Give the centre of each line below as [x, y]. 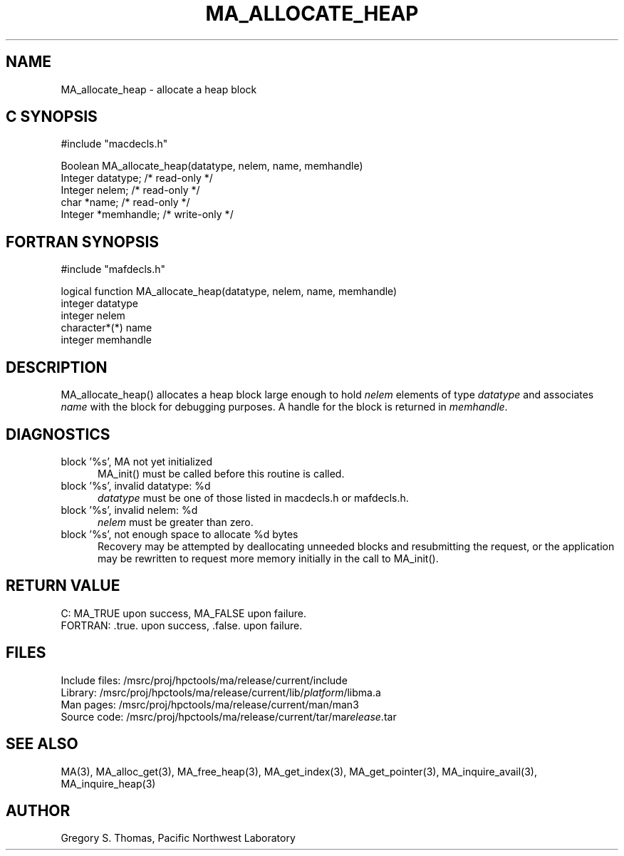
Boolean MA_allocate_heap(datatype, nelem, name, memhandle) [212, 166]
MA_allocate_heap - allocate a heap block [159, 89]
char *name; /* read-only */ [125, 202]
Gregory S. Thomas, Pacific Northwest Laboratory [178, 838]
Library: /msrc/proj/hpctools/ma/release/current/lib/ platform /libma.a [221, 692]
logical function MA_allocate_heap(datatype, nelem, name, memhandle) [229, 292]
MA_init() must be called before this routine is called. [221, 473]
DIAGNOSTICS [58, 434]
